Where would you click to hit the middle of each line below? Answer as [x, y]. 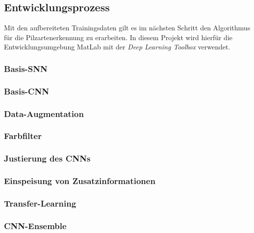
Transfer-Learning [40, 203]
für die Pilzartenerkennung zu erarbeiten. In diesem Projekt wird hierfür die [118, 37]
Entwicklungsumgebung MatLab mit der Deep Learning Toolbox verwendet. [117, 47]
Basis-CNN [26, 91]
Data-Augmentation [44, 113]
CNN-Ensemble [35, 225]
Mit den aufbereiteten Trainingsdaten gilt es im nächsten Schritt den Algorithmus [127, 28]
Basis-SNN [26, 68]
